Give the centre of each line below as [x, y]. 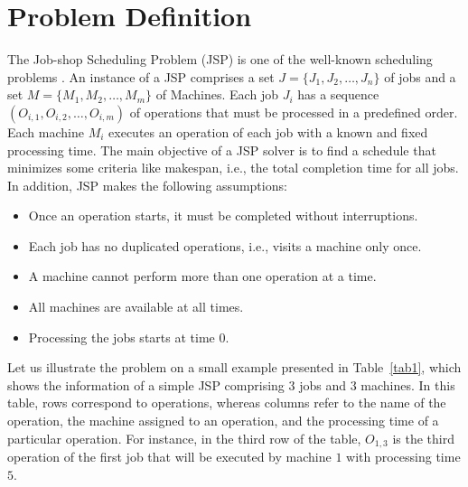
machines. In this [408, 384]
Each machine [46, 131]
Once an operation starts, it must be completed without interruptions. [223, 215]
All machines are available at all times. [136, 307]
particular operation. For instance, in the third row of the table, [184, 438]
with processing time [403, 457]
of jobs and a [420, 76]
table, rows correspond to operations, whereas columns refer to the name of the [227, 403]
